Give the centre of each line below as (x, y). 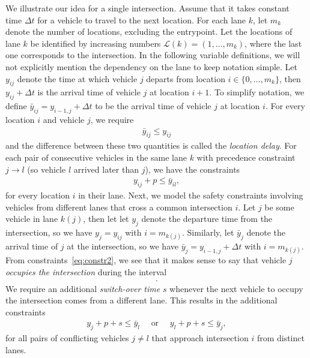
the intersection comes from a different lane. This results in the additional (141, 300)
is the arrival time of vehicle (89, 92)
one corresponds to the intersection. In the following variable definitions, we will (153, 55)
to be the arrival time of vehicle (153, 106)
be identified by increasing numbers (96, 43)
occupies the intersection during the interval (86, 271)
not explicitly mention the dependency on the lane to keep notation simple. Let (151, 66)
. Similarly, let (208, 232)
